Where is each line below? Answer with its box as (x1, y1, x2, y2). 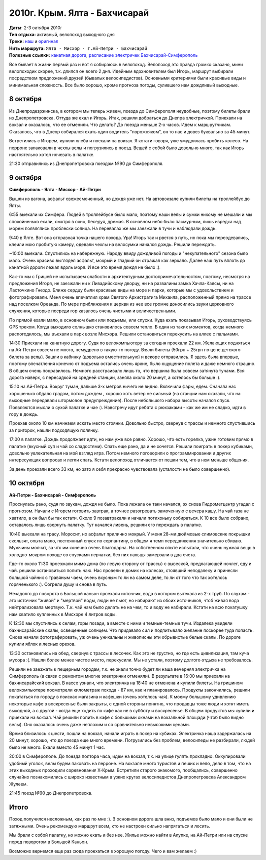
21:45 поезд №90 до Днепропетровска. (9, 790, 93, 796)
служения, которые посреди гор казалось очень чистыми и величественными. (9, 308, 177, 314)
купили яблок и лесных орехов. (9, 641, 76, 647)
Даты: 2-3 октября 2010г (9, 25, 63, 31)
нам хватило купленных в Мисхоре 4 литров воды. (9, 611, 117, 617)
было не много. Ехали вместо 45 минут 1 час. (9, 744, 105, 750)
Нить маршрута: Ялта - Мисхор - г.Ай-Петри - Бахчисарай (9, 45, 148, 51)
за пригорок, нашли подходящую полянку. (9, 427, 99, 433)
